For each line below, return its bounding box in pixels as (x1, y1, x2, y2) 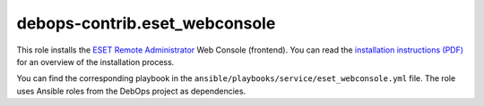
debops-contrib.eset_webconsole (16, 13, 276, 33)
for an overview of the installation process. (16, 56, 175, 67)
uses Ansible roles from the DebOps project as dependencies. (16, 86, 246, 96)
